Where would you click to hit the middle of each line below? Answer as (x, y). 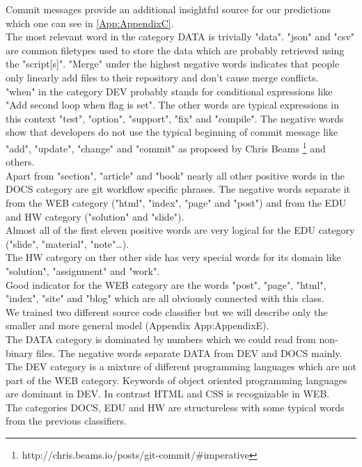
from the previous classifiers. (66, 421)
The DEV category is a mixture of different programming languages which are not (181, 366)
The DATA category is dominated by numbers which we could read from (161, 339)
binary (19, 353)
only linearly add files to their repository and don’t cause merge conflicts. (162, 77)
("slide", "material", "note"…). (68, 243)
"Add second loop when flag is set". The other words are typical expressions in (172, 105)
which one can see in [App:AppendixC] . (90, 23)
